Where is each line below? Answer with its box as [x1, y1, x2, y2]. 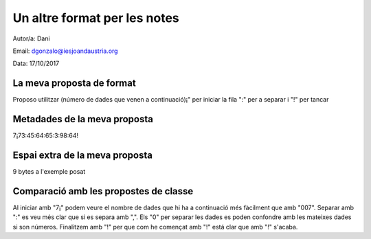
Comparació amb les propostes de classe [12, 185, 194, 197]
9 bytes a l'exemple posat [12, 168, 86, 176]
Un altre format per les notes [12, 10, 179, 25]
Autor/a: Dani [12, 34, 51, 43]
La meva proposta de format [12, 78, 137, 89]
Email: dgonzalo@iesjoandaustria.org [12, 47, 118, 55]
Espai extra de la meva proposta [12, 149, 153, 161]
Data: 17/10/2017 [12, 59, 60, 68]
